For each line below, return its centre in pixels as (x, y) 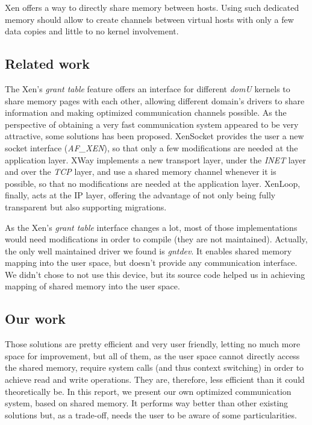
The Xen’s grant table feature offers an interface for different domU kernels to (148, 88)
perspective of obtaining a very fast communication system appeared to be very (152, 124)
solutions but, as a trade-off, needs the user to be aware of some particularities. (151, 414)
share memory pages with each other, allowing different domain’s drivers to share (155, 100)
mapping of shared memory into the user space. (92, 286)
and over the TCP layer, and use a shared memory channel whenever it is (141, 172)
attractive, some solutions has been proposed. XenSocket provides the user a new (154, 136)
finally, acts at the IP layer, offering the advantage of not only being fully (140, 195)
